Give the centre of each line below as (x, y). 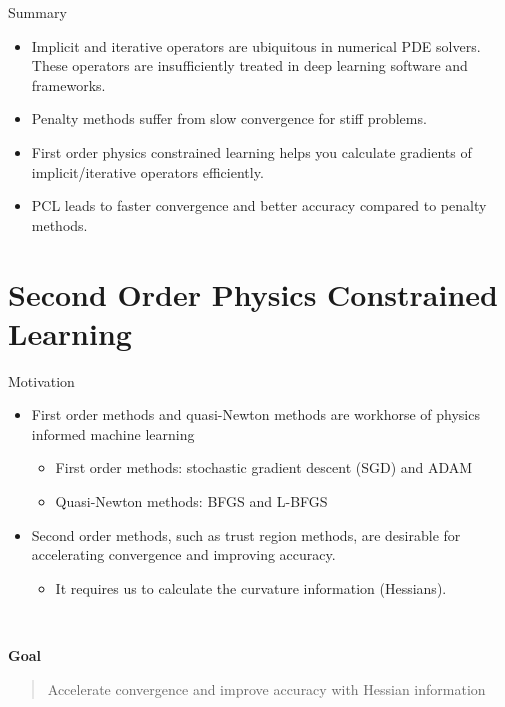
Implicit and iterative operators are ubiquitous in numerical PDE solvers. (256, 45)
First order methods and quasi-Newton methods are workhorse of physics (255, 414)
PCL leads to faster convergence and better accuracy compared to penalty (259, 205)
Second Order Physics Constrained (253, 293)
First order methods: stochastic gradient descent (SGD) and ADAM (264, 467)
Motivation (41, 380)
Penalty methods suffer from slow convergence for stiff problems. (229, 118)
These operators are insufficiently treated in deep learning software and (249, 65)
